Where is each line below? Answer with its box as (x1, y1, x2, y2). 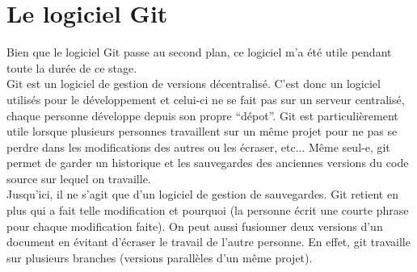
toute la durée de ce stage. (6, 59, 137, 76)
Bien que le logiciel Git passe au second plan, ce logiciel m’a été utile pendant (6, 44, 392, 61)
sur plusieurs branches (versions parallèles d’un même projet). (6, 249, 313, 266)
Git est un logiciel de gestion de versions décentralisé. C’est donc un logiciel (6, 75, 381, 92)
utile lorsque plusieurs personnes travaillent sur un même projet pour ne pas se (6, 123, 398, 140)
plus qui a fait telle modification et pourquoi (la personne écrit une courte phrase (6, 202, 409, 219)
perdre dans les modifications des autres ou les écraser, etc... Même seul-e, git (6, 138, 390, 155)
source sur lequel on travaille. (6, 169, 151, 186)
